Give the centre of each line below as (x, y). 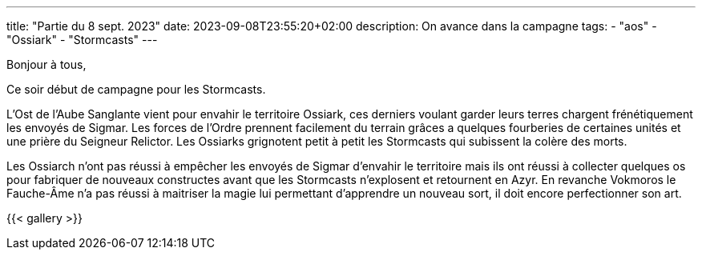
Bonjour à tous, (46, 64)
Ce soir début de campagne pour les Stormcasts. (136, 89)
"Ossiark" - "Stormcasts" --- (82, 40)
